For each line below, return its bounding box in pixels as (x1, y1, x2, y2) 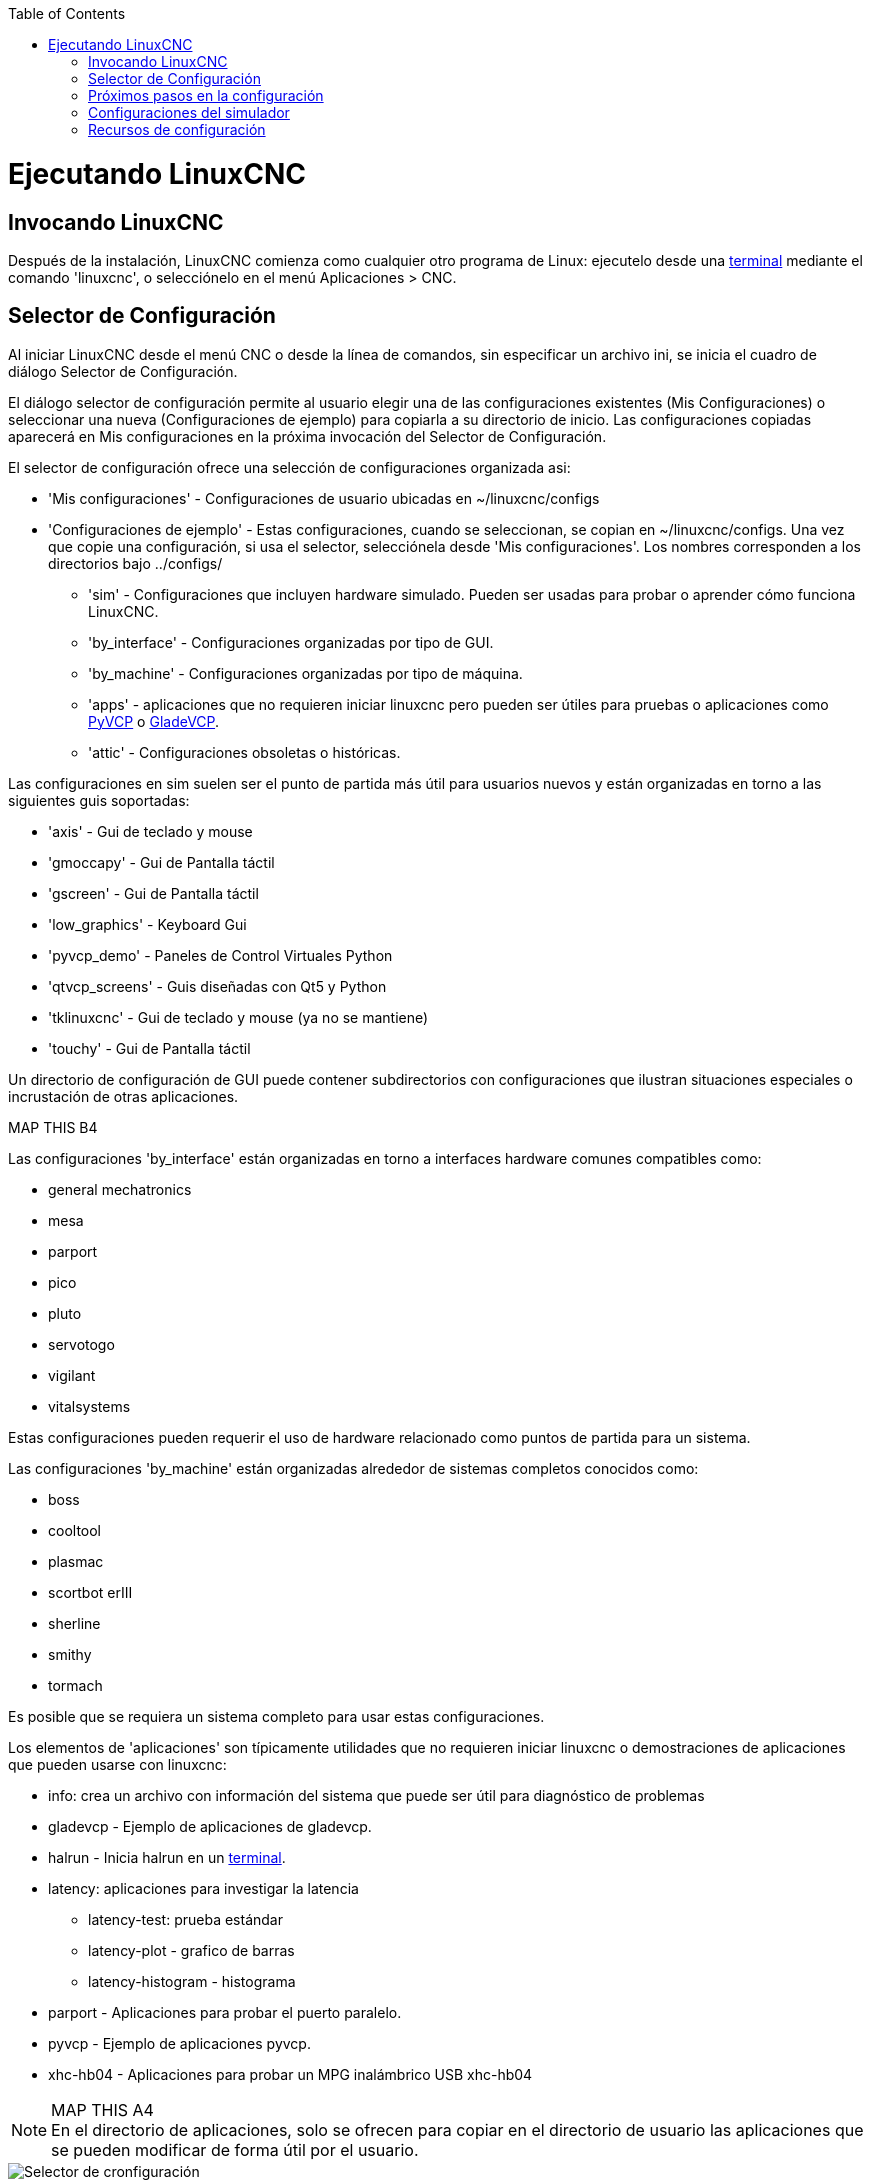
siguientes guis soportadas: (8, 791, 190, 809)
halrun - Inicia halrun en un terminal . (48, 1848, 286, 1866)
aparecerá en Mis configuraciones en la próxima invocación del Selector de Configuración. (8, 427, 607, 445)
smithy (48, 1645, 92, 1663)
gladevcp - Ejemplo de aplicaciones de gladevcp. (48, 1817, 372, 1835)
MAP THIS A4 (51, 2099, 154, 2120)
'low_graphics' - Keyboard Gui (48, 915, 247, 933)
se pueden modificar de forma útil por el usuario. (51, 2139, 419, 2160)
